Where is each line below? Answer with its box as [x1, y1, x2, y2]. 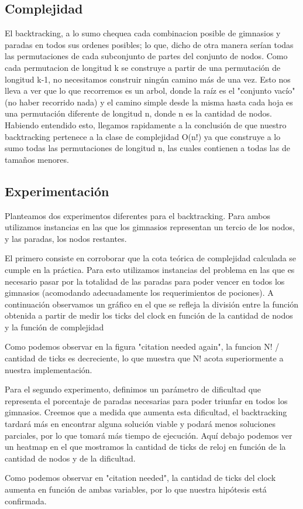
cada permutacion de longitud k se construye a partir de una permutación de [5, 61, 281, 73]
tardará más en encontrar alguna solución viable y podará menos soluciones [5, 418, 276, 430]
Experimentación [5, 182, 109, 200]
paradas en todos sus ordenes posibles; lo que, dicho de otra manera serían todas [5, 38, 294, 50]
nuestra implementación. [5, 363, 92, 375]
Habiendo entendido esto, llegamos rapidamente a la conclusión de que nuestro [5, 118, 287, 131]
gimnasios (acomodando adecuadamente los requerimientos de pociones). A [5, 286, 274, 299]
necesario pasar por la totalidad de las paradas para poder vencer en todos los [5, 275, 285, 287]
